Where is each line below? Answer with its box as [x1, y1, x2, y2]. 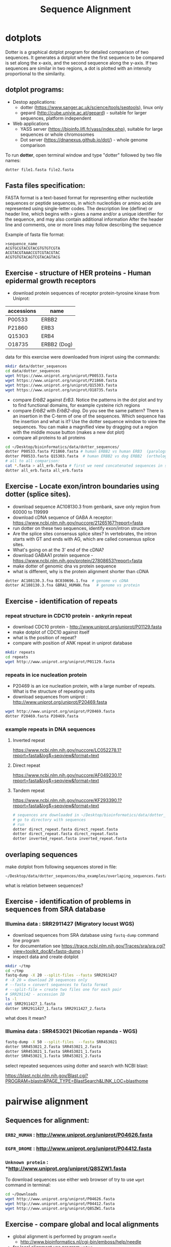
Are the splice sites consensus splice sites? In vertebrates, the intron [12, 530, 157, 537]
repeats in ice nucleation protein [5, 671, 87, 678]
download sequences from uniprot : [12, 693, 88, 700]
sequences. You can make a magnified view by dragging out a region [12, 424, 158, 430]
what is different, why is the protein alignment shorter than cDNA [12, 568, 149, 574]
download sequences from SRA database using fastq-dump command [12, 932, 159, 938]
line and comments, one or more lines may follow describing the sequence [5, 222, 162, 228]
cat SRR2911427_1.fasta [5, 1001, 56, 1006]
